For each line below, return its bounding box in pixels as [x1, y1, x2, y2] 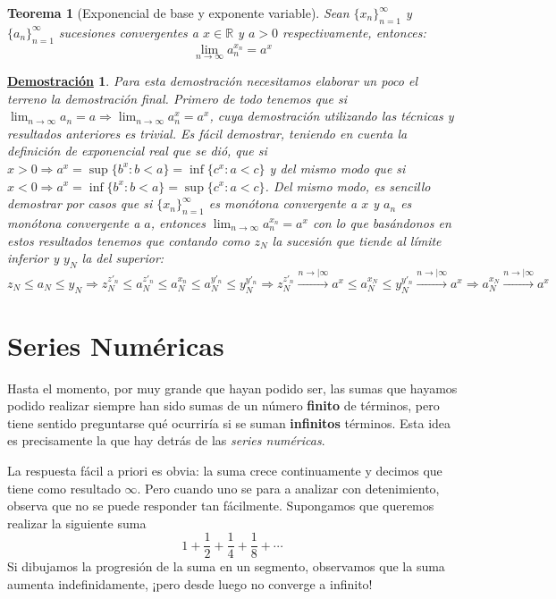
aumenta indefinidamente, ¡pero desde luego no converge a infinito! [7, 575, 373, 594]
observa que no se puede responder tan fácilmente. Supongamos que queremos [7, 496, 434, 515]
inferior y [7, 249, 59, 267]
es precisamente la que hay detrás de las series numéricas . [7, 431, 325, 450]
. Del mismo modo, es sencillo [265, 176, 431, 195]
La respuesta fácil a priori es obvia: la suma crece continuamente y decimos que [7, 461, 442, 480]
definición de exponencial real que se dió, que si [7, 141, 267, 160]
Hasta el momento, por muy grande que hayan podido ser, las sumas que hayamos [7, 378, 458, 397]
